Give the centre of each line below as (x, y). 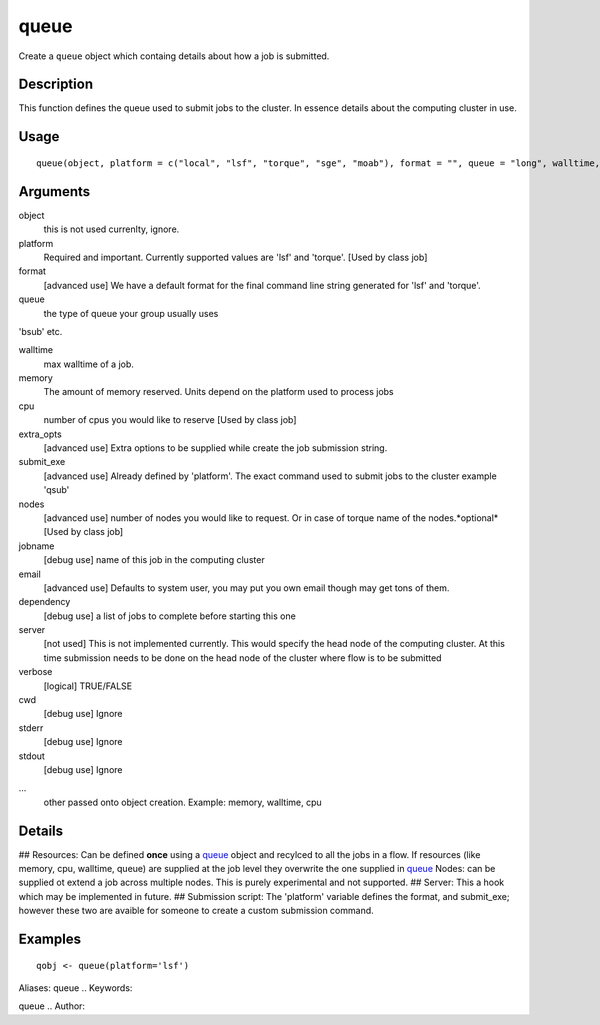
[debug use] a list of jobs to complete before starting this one (170, 616)
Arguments (54, 191)
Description (56, 84)
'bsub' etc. (40, 331)
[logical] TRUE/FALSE (88, 686)
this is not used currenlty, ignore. (111, 229)
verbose (35, 672)
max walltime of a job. (89, 364)
